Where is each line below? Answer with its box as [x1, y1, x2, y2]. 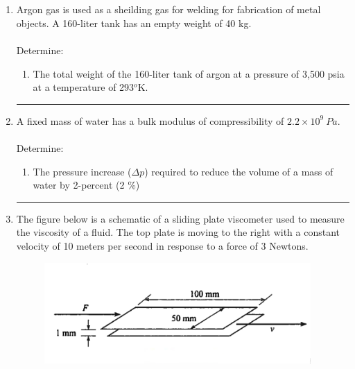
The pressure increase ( [33, 164, 132, 178]
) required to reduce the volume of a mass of [144, 164, 334, 178]
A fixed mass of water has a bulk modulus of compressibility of [16, 113, 284, 128]
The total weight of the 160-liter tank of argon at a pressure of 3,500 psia [33, 66, 345, 80]
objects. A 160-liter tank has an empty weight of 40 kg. [16, 15, 252, 30]
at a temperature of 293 [33, 80, 135, 94]
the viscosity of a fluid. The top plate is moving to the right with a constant [16, 225, 340, 239]
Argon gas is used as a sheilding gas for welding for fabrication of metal [16, 2, 321, 17]
